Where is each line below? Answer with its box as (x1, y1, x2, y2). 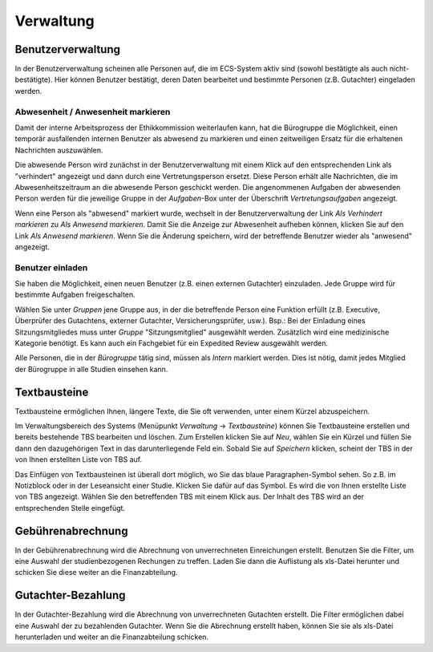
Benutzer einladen (14, 261, 88, 273)
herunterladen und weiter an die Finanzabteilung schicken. (14, 632, 208, 642)
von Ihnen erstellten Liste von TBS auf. (14, 455, 143, 464)
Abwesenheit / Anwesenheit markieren (14, 106, 171, 117)
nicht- (389, 64, 409, 74)
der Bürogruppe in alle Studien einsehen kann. (14, 364, 168, 374)
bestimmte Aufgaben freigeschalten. (14, 290, 136, 300)
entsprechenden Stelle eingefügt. (14, 503, 126, 512)
